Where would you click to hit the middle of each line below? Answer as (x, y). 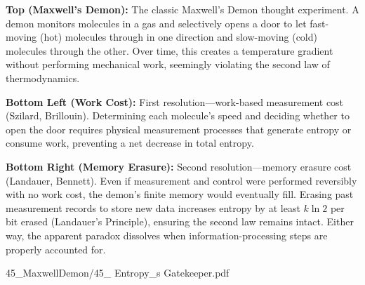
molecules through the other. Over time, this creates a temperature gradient (170, 50)
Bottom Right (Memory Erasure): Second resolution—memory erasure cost (179, 166)
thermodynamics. (43, 78)
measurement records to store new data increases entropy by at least (153, 207)
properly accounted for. (56, 249)
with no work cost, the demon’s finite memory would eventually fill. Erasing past (180, 194)
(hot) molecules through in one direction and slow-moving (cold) (178, 37)
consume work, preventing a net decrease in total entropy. (130, 143)
